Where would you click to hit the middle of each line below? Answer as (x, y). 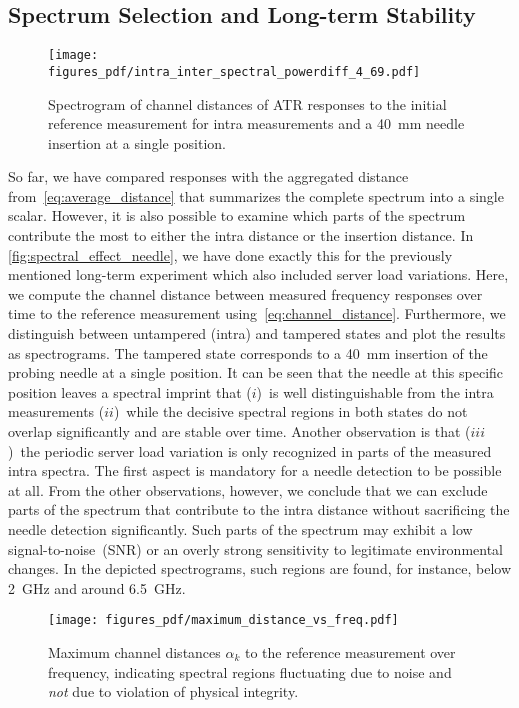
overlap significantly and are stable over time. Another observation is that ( (239, 431)
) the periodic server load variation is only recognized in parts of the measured (250, 450)
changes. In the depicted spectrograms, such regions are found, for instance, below (260, 568)
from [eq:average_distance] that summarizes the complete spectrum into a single (256, 195)
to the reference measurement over (350, 652)
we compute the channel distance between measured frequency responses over (245, 293)
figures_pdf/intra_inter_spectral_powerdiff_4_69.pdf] (234, 71)
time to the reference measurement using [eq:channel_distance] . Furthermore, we (257, 313)
